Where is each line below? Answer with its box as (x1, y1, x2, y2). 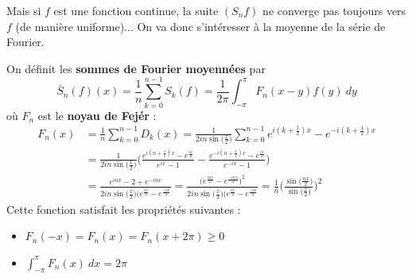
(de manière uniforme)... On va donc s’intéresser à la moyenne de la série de (15, 17, 386, 34)
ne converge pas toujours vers (262, 2, 406, 18)
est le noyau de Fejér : (37, 107, 157, 123)
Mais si (6, 2, 41, 18)
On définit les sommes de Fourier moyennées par (6, 60, 266, 76)
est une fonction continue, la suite (53, 2, 219, 18)
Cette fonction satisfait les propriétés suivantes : (6, 200, 241, 217)
